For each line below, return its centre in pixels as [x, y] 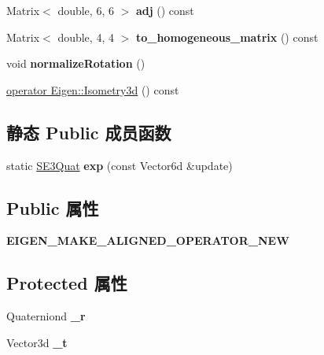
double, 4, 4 [86, 37]
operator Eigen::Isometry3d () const [93, 89]
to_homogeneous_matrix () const [227, 37]
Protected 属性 [67, 283]
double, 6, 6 [86, 10]
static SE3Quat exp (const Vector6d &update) [120, 165]
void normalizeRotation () [76, 63]
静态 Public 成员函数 [89, 132]
